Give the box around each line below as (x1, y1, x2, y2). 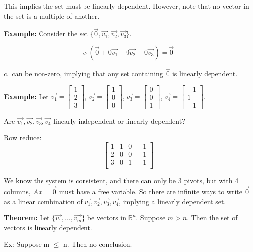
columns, (4, 186, 31, 197)
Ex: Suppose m (4, 239, 50, 249)
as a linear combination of (4, 196, 83, 206)
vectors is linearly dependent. (4, 222, 92, 232)
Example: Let (4, 91, 49, 101)
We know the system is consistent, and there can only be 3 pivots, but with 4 (4, 175, 239, 186)
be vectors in (87, 212, 126, 223)
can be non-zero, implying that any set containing (12, 68, 163, 79)
